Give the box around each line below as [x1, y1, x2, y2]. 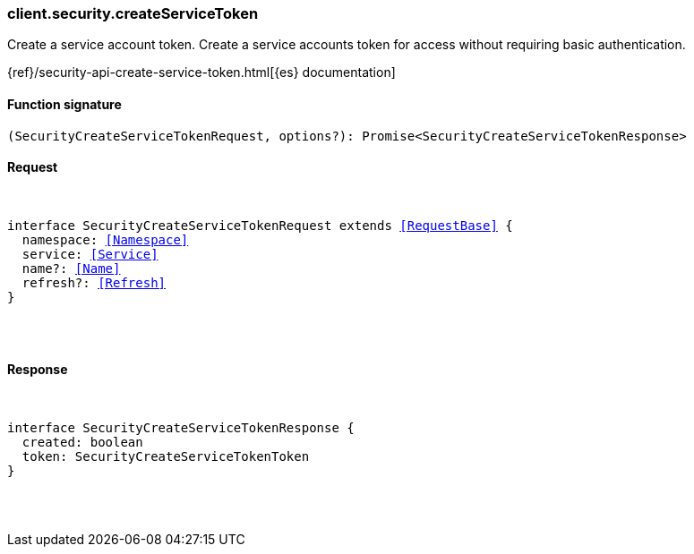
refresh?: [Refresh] [21, 275, 167, 290]
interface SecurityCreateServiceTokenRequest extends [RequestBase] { [7, 217, 513, 233]
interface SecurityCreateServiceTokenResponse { [7, 421, 355, 436]
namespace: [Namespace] [21, 232, 189, 247]
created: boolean [21, 435, 143, 450]
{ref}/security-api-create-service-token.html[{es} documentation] [7, 64, 396, 81]
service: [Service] [21, 246, 159, 261]
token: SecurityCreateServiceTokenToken [21, 449, 310, 465]
